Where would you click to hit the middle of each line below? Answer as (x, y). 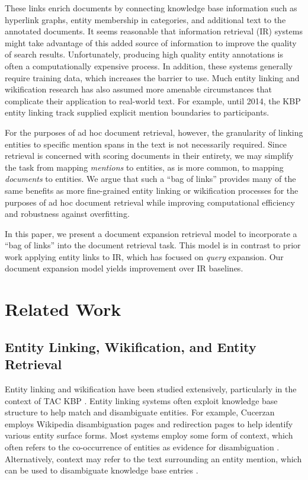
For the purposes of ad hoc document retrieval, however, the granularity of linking (154, 132)
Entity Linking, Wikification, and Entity (131, 346)
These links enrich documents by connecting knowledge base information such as (151, 8)
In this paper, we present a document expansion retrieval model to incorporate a (151, 233)
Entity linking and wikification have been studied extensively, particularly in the (151, 389)
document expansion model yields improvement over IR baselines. (124, 268)
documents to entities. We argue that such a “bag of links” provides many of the (150, 179)
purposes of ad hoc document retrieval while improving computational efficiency (150, 202)
